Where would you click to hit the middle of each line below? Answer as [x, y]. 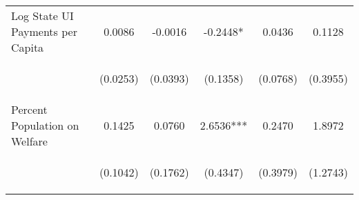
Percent [29, 109]
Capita [28, 47]
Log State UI [42, 16]
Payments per [44, 31]
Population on [45, 125]
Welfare [29, 141]
